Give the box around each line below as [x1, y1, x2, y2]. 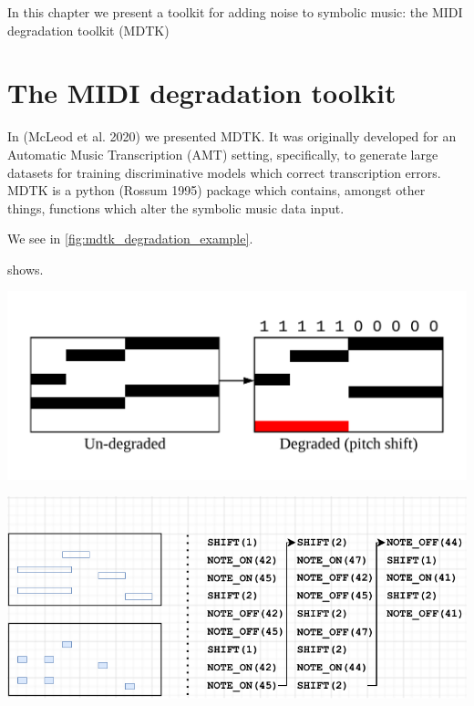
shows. [7, 259, 44, 278]
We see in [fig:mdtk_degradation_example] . [7, 229, 253, 248]
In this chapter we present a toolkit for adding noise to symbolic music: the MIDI [7, 3, 463, 21]
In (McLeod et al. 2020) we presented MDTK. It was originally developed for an [7, 127, 457, 146]
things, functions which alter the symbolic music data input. [7, 198, 345, 217]
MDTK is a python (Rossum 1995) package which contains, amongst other [7, 181, 426, 200]
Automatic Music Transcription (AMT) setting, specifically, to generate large [7, 144, 438, 163]
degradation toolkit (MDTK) [7, 20, 170, 39]
